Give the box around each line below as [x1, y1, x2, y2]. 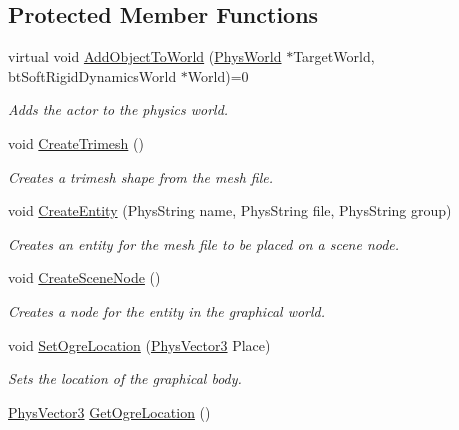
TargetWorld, [293, 46, 375, 67]
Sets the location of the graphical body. [8, 368, 242, 389]
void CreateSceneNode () [8, 267, 161, 288]
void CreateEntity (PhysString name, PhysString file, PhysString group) [8, 200, 452, 221]
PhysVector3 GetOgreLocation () [8, 401, 211, 422]
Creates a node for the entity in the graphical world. [8, 300, 326, 321]
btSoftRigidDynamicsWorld [8, 65, 177, 86]
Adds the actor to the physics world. [8, 99, 229, 120]
